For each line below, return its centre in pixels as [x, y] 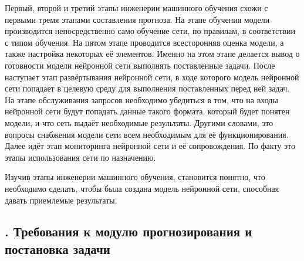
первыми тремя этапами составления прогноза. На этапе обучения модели [137, 19]
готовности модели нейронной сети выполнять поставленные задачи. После [140, 65]
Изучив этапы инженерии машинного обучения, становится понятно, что [135, 177]
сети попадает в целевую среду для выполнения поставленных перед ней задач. [147, 88]
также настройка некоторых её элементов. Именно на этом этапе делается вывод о [152, 54]
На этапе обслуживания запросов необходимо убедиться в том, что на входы [141, 99]
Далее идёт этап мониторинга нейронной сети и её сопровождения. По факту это [150, 146]
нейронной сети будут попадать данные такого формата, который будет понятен [147, 111]
